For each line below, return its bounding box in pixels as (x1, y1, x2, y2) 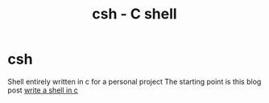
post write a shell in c (7, 85, 78, 95)
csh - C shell (91, 5, 178, 23)
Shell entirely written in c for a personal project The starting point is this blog (7, 76, 262, 86)
